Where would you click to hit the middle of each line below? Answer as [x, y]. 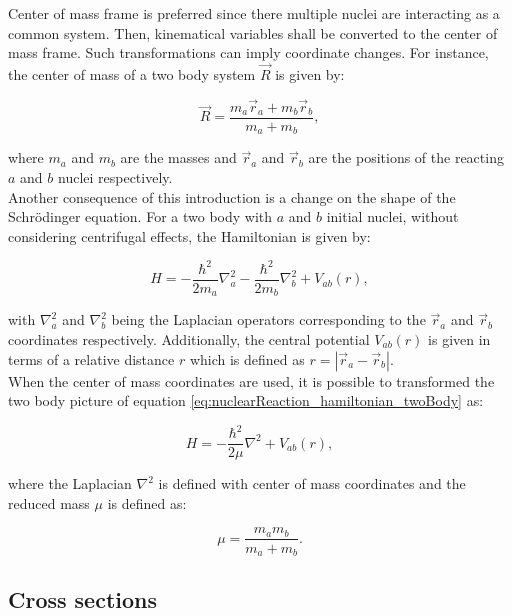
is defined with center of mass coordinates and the [312, 483]
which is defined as [247, 358]
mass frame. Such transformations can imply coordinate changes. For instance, [248, 52]
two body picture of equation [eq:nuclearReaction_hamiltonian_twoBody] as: [246, 400]
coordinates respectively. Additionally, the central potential [189, 338]
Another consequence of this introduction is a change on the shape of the [232, 196]
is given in [459, 338]
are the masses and [178, 157]
